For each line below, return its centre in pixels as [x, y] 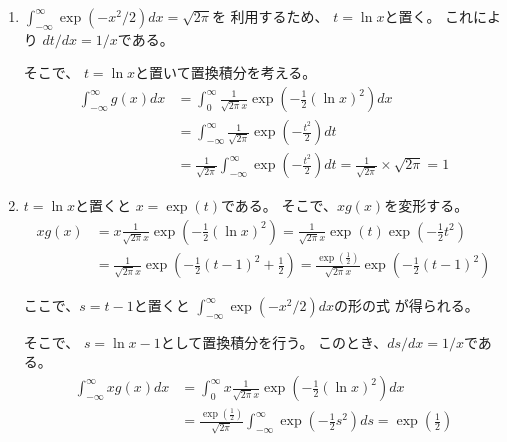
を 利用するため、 [270, 16]
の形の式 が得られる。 [406, 305]
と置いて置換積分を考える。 [226, 72]
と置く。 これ [429, 16]
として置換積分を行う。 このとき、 [274, 341]
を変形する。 [426, 205]
